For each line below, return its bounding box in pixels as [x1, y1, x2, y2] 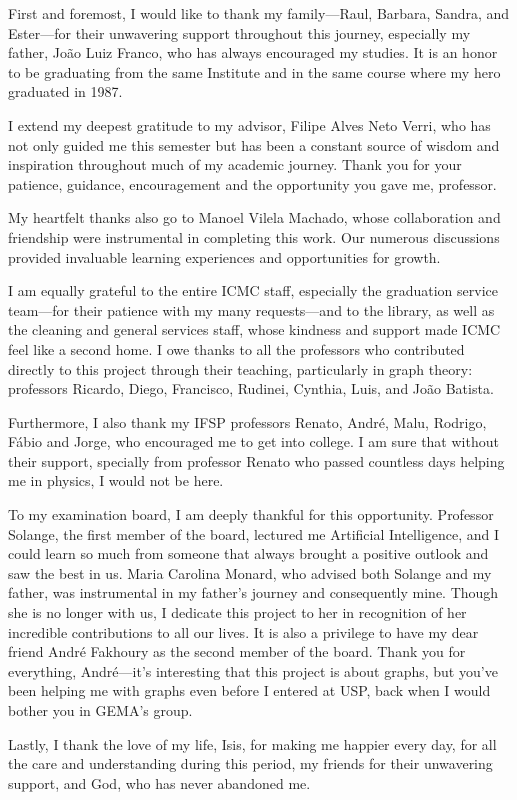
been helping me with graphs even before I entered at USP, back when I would [8, 680, 491, 701]
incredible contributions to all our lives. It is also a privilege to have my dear [8, 621, 479, 642]
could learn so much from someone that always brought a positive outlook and [8, 543, 489, 564]
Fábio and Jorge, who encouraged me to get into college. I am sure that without [8, 431, 499, 452]
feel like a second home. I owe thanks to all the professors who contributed [8, 338, 465, 359]
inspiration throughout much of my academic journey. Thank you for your [8, 154, 462, 175]
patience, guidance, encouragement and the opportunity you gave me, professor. [8, 173, 497, 194]
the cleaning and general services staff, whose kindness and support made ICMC [8, 319, 501, 340]
